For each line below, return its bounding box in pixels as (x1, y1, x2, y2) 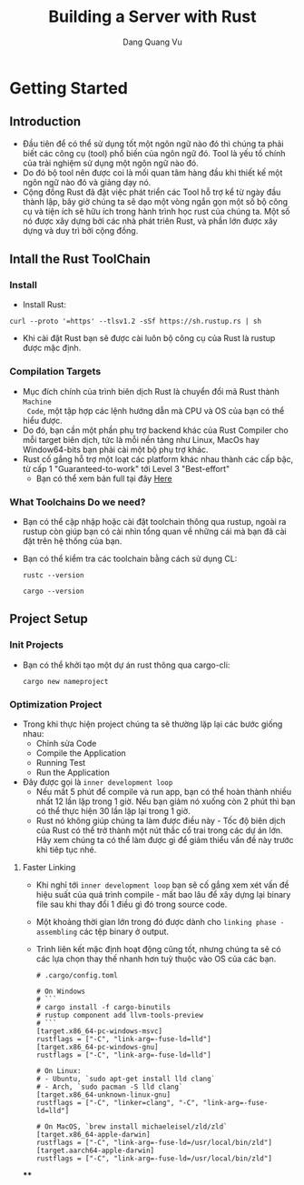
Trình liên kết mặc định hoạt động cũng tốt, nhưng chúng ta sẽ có (35, 944, 281, 955)
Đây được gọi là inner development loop (22, 777, 173, 788)
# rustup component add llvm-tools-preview (35, 1011, 204, 1020)
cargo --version (22, 587, 84, 597)
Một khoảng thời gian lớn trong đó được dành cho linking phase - (35, 917, 285, 928)
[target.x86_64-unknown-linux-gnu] (35, 1090, 171, 1100)
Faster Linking (22, 862, 76, 873)
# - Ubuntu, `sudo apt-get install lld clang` (35, 1075, 216, 1084)
